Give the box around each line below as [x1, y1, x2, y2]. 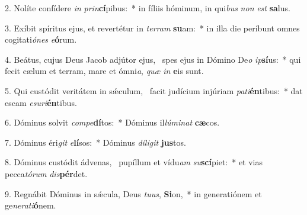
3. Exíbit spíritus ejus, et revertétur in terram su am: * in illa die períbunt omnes [5, 21, 300, 34]
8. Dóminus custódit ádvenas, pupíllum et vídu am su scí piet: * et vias [5, 156, 263, 168]
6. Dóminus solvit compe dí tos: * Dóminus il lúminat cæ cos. [5, 116, 220, 129]
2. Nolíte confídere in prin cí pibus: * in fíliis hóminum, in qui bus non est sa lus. [5, 2, 290, 14]
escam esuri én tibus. [5, 96, 77, 108]
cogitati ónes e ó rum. [5, 33, 77, 46]
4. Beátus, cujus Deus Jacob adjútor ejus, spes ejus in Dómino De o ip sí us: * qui [5, 53, 301, 65]
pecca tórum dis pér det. [5, 167, 88, 179]
